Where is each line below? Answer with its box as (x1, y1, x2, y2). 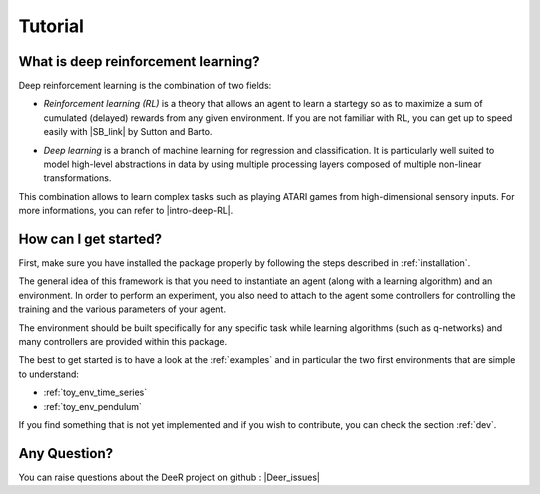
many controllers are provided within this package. (18, 336, 228, 348)
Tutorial (18, 15, 85, 37)
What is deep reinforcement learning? (18, 53, 260, 70)
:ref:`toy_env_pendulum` (43, 400, 142, 412)
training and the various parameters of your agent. (18, 303, 227, 315)
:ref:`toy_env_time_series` (43, 386, 148, 399)
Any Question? (18, 445, 114, 462)
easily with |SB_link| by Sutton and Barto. (43, 126, 213, 138)
